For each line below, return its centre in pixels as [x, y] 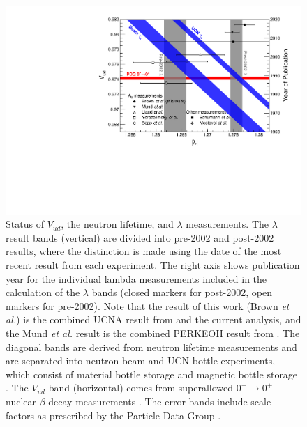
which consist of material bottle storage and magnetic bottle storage [152, 374]
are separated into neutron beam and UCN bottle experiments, [141, 360]
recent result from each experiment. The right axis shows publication [153, 265]
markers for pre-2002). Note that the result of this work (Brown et [148, 305]
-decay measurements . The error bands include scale [158, 401]
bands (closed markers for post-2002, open [182, 292]
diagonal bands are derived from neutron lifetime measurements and [151, 347]
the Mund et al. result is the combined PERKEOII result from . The [153, 333]
